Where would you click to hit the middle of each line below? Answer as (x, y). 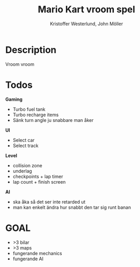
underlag (22, 171)
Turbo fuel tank (29, 109)
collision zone (28, 165)
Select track (25, 146)
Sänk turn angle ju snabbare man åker (53, 120)
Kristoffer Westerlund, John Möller (86, 24)
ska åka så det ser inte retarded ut (49, 202)
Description (31, 50)
